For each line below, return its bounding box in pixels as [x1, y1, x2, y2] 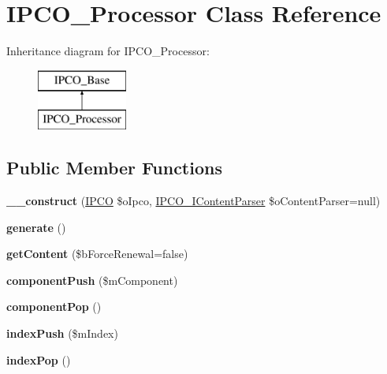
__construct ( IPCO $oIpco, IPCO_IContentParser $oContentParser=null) [6, 193, 381, 209]
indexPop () [6, 351, 71, 368]
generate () [6, 219, 66, 235]
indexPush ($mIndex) [6, 325, 118, 342]
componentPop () [6, 298, 102, 315]
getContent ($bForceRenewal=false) [6, 245, 188, 262]
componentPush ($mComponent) [6, 271, 178, 288]
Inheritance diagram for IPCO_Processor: [6, 43, 210, 59]
